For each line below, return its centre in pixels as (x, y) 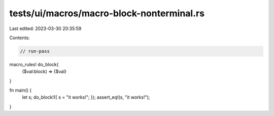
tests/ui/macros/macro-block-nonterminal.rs (107, 13)
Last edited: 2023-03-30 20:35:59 (45, 28)
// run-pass (35, 51)
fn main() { (21, 90)
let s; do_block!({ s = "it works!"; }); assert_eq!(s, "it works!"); (86, 97)
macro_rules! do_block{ (34, 64)
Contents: (20, 38)
